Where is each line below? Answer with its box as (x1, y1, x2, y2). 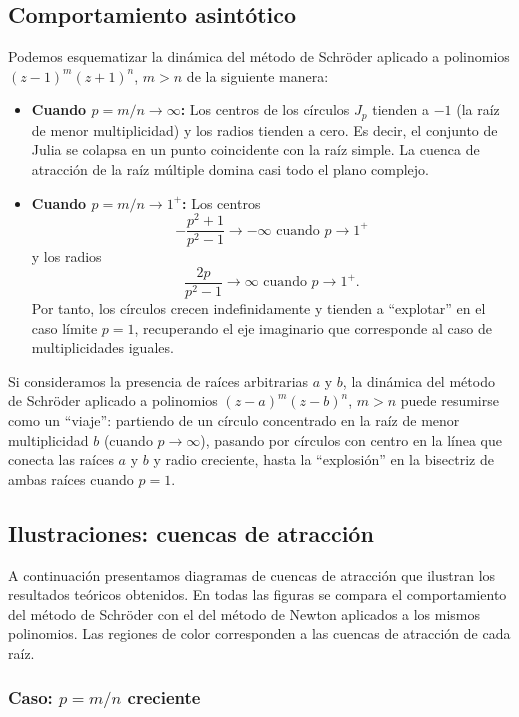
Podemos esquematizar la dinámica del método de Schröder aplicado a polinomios (8, 46, 510, 67)
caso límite (31, 317, 98, 338)
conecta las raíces (8, 449, 114, 470)
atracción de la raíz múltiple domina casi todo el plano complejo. (31, 159, 430, 180)
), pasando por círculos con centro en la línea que (200, 429, 503, 450)
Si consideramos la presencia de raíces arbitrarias (8, 370, 309, 391)
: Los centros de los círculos (180, 99, 350, 120)
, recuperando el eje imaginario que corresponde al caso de (134, 317, 492, 338)
